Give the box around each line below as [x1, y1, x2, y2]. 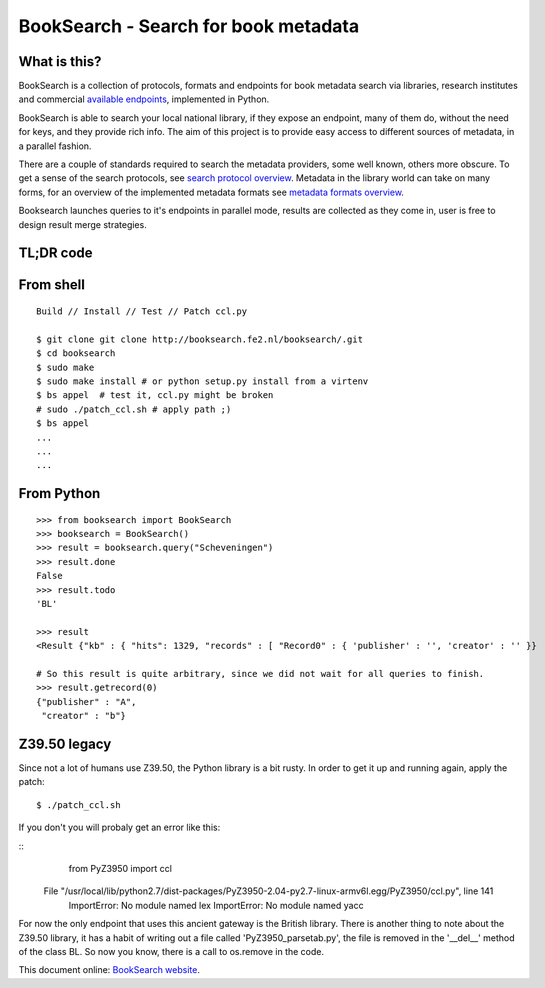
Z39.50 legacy [18, 735, 112, 752]
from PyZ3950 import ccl [68, 863, 172, 875]
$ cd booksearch [36, 348, 116, 359]
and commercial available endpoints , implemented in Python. [18, 93, 270, 105]
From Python [18, 485, 101, 502]
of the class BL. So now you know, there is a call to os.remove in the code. [18, 945, 325, 957]
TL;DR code [18, 245, 94, 262]
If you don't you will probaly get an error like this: [18, 821, 221, 834]
